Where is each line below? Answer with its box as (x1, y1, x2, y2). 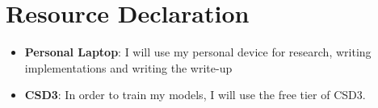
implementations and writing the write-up (24, 59, 233, 76)
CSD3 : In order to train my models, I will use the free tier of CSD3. (24, 86, 366, 103)
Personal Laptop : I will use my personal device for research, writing (24, 44, 372, 60)
